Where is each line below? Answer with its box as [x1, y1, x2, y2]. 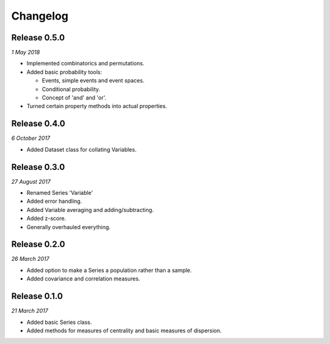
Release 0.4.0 [11, 119, 65, 129]
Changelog [11, 9, 68, 23]
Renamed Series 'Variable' [26, 189, 94, 196]
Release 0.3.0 [11, 162, 65, 172]
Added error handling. [26, 197, 82, 205]
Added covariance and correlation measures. [26, 275, 141, 282]
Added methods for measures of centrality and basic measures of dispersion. [26, 327, 222, 334]
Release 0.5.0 [11, 32, 65, 43]
